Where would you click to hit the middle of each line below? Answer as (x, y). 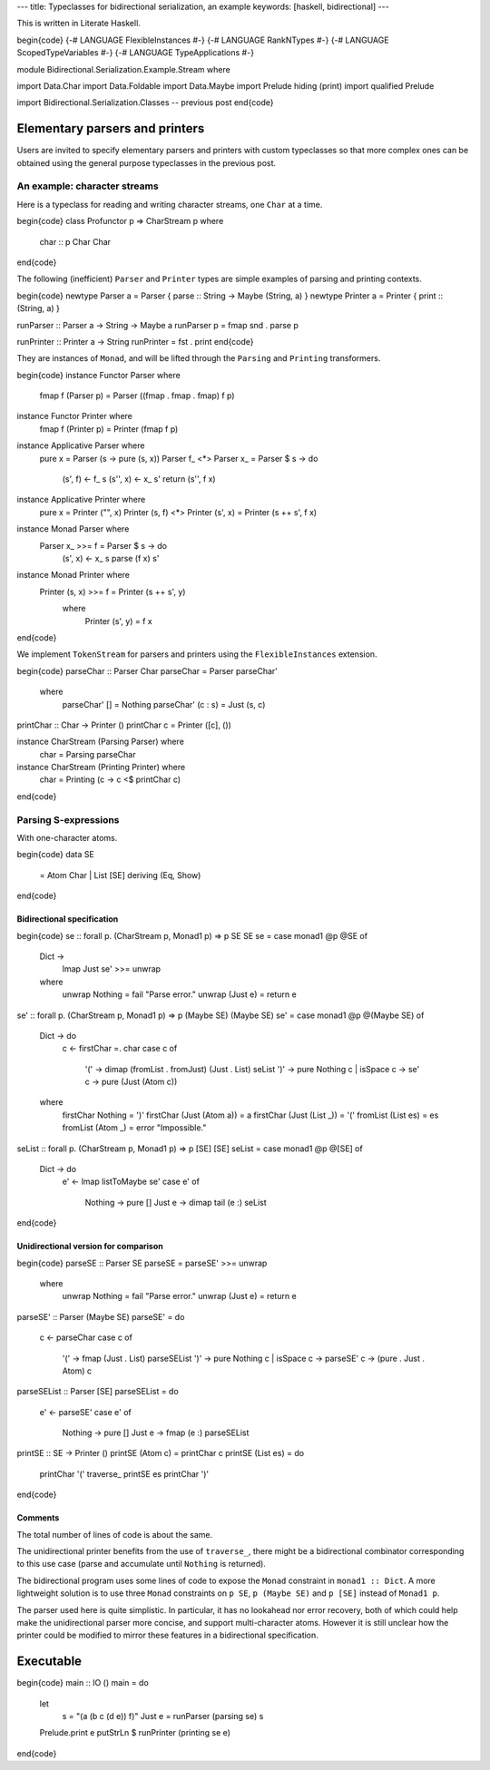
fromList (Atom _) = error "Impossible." (134, 1128)
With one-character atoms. (67, 837)
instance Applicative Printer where (81, 500)
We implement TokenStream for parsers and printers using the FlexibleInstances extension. (197, 654)
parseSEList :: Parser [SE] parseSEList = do (98, 1392)
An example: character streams (88, 186)
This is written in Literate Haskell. (78, 24)
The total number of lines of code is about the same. (115, 1534)
